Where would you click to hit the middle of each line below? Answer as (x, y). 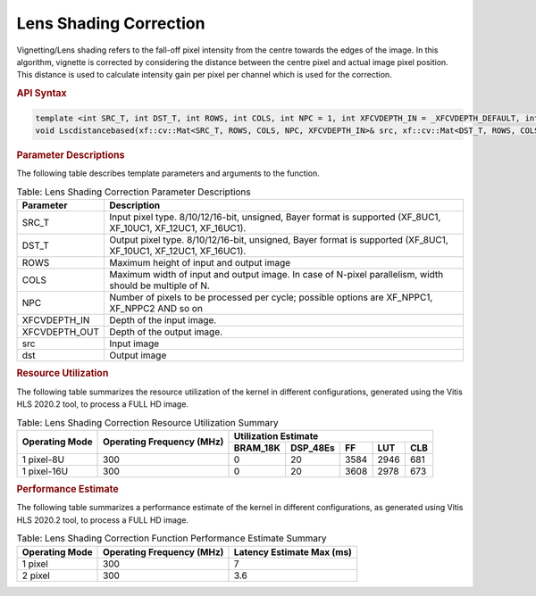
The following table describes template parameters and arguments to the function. (168, 173)
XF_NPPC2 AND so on (156, 308)
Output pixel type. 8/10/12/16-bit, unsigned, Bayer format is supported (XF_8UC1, (279, 239)
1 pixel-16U (45, 471)
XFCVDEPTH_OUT (61, 332)
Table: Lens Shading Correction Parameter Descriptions (134, 192)
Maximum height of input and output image (200, 262)
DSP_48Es (313, 448)
